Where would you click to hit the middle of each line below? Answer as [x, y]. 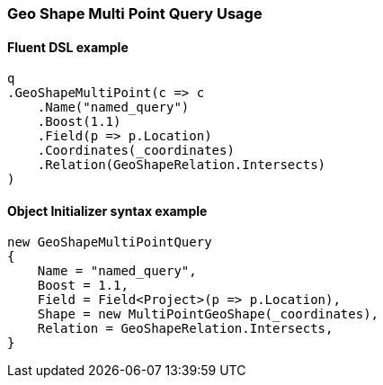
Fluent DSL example [68, 47]
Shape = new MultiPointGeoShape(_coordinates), [208, 314]
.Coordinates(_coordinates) [136, 151]
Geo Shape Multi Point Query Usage [135, 13]
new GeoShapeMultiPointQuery [110, 242]
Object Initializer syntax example [107, 210]
